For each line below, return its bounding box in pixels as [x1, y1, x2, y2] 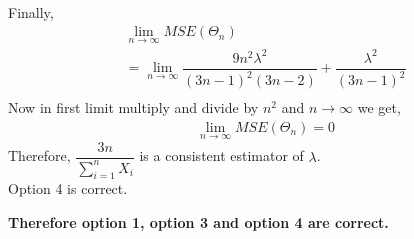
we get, [357, 97, 401, 118]
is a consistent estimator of [139, 145, 304, 166]
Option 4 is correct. [8, 178, 128, 199]
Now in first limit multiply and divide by [8, 97, 259, 118]
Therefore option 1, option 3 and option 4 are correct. [8, 211, 389, 232]
